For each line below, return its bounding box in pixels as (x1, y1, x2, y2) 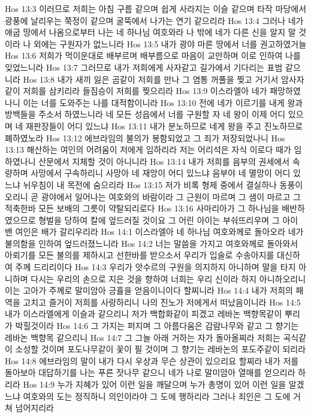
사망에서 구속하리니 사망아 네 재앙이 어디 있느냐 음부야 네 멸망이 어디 (31, 167, 291, 179)
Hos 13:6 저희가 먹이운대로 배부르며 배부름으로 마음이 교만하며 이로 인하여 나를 (5, 49, 301, 62)
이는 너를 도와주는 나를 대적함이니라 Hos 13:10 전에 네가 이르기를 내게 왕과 (23, 96, 303, 108)
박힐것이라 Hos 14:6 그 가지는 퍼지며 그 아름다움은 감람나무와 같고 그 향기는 (15, 319, 299, 332)
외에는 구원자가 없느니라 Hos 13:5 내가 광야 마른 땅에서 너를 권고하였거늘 (33, 37, 307, 50)
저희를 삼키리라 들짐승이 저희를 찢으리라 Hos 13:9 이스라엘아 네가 (23, 84, 267, 97)
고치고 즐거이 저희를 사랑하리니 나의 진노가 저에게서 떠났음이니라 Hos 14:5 (23, 295, 301, 308)
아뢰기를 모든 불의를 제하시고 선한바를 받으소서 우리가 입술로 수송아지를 (5, 249, 274, 261)
